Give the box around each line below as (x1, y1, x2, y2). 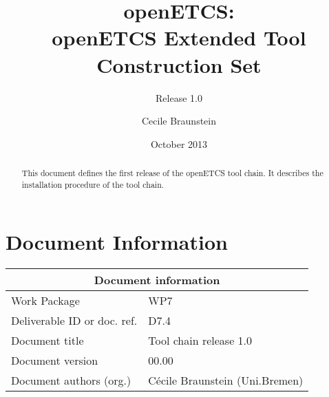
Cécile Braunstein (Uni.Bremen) (148, 372, 304, 389)
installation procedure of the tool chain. (21, 178, 164, 190)
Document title (11, 332, 84, 349)
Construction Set (96, 50, 262, 78)
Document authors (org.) (11, 372, 131, 389)
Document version (11, 352, 98, 369)
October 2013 (150, 136, 208, 151)
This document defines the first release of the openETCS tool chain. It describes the (21, 167, 323, 179)
